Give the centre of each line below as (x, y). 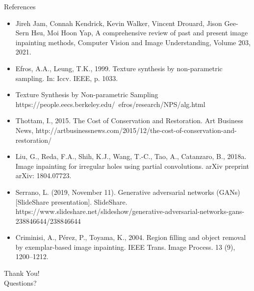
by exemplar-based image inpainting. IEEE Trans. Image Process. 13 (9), (125, 247)
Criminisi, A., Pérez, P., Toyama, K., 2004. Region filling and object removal (131, 237)
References (20, 6)
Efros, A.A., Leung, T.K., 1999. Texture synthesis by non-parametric (119, 68)
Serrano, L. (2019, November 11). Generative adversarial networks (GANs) (128, 192)
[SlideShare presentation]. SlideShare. (71, 201)
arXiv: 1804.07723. (43, 175)
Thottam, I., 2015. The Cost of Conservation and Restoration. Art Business (129, 120)
